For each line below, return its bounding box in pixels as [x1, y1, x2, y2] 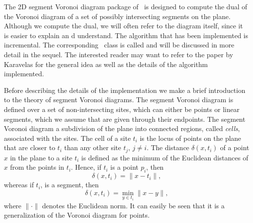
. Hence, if [71, 162, 101, 172]
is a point [110, 162, 138, 172]
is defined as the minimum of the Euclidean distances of [81, 152, 249, 162]
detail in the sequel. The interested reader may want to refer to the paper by [4, 49, 234, 59]
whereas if [4, 179, 34, 190]
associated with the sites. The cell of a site [4, 133, 131, 143]
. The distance [146, 142, 190, 153]
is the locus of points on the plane [139, 133, 241, 143]
